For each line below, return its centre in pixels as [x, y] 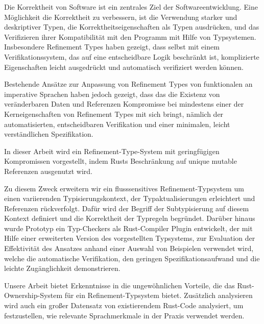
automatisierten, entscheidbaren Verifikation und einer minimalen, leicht [117, 124]
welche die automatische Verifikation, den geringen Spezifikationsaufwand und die [132, 258]
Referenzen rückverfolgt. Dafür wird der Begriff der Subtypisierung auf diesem [127, 208]
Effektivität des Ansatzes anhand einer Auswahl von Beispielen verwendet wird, [129, 248]
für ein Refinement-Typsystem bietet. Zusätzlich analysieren [159, 295]
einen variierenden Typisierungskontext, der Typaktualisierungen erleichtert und [130, 198]
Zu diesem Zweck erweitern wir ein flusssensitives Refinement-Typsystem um [124, 188]
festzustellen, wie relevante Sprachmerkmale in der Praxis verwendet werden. [124, 315]
